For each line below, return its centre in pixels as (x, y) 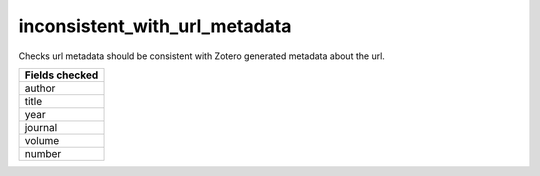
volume (42, 140)
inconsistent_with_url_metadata (155, 26)
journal (41, 127)
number (43, 153)
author (40, 88)
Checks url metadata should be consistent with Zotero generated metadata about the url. (201, 56)
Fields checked (61, 75)
